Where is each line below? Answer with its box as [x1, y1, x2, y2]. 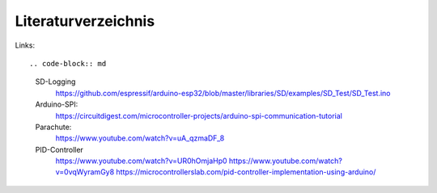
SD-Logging [35, 77, 76, 86]
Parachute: [35, 122, 72, 132]
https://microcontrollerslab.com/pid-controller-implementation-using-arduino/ [116, 167, 376, 177]
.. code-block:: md [29, 59, 107, 68]
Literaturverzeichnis [15, 12, 155, 30]
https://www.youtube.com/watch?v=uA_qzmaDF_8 [55, 133, 225, 143]
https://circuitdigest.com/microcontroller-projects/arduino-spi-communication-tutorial [55, 111, 343, 120]
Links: [15, 40, 36, 50]
